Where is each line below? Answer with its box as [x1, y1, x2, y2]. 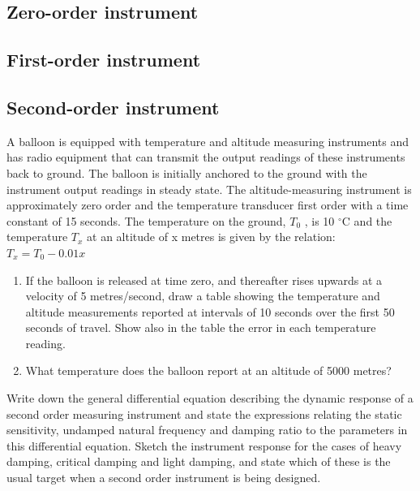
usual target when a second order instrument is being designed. [6, 469, 321, 486]
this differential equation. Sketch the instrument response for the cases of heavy [6, 437, 402, 454]
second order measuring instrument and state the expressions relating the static [6, 405, 402, 422]
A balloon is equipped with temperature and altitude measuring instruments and [6, 132, 409, 149]
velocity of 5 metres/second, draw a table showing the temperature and [25, 287, 380, 304]
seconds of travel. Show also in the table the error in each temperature [25, 319, 376, 336]
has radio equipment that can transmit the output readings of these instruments [6, 149, 405, 166]
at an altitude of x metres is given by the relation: [87, 228, 336, 245]
